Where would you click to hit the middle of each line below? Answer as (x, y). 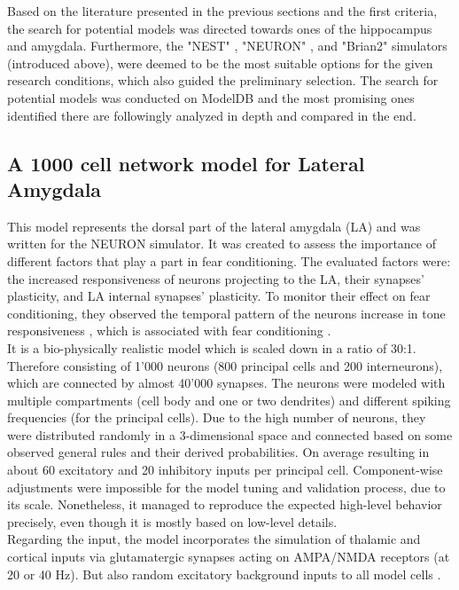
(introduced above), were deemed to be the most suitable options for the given (220, 63)
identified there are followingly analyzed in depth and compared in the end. (212, 115)
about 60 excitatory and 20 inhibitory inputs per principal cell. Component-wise (225, 470)
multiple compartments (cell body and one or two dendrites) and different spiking (229, 400)
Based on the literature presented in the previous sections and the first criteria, (222, 11)
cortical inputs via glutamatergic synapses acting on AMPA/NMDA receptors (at (229, 557)
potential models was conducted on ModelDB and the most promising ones (211, 97)
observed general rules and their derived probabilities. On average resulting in (218, 452)
